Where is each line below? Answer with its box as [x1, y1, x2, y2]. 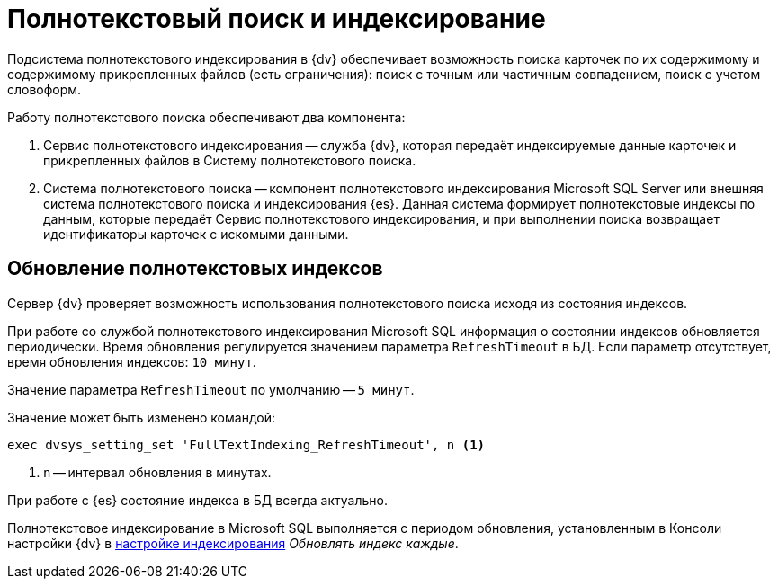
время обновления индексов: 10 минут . [7, 353, 256, 369]
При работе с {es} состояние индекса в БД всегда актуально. [7, 492, 388, 508]
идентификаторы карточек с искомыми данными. [43, 226, 349, 242]
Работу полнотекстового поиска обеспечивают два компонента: [7, 109, 406, 125]
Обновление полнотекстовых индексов [7, 257, 383, 280]
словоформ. [7, 81, 82, 97]
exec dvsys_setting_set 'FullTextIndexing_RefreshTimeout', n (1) [7, 437, 486, 452]
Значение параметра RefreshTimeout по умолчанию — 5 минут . [7, 381, 415, 397]
